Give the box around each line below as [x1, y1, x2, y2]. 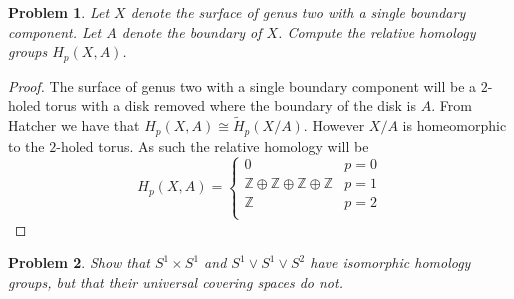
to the [8, 135, 45, 156]
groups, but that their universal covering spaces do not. [8, 271, 343, 292]
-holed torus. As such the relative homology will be [56, 135, 369, 156]
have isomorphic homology [310, 252, 471, 273]
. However [303, 115, 365, 136]
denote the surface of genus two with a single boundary [130, 2, 466, 22]
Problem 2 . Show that [8, 252, 150, 273]
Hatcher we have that [8, 115, 140, 136]
